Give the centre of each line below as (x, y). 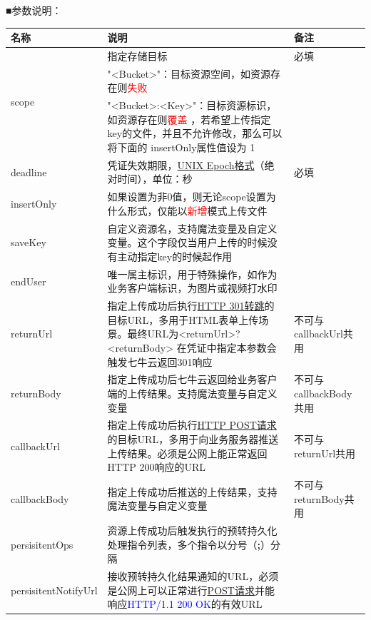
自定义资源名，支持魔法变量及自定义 (192, 228)
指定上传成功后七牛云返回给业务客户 (192, 379)
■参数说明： (34, 10)
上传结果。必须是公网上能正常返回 (187, 453)
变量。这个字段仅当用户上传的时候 (187, 242)
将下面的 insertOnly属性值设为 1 (181, 147)
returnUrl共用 (325, 453)
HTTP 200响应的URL (157, 467)
